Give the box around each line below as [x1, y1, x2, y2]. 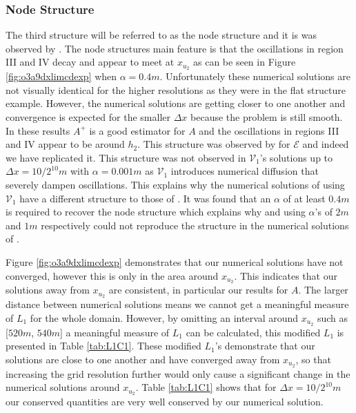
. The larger [298, 282, 348, 297]
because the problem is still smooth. [190, 110, 343, 124]
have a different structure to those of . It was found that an [19, 191, 271, 205]
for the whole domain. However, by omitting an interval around [30, 310, 299, 325]
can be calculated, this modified [186, 325, 321, 339]
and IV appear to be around [6, 137, 125, 151]
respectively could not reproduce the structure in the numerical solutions [41, 218, 349, 232]
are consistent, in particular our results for [108, 282, 288, 297]
